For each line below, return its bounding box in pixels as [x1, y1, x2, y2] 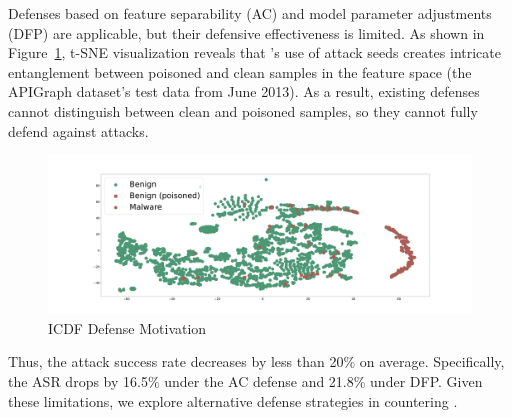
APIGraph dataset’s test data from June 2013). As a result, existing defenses [8, 81, 480, 102]
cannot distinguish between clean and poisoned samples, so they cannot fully [8, 100, 478, 121]
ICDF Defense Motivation [48, 317, 207, 338]
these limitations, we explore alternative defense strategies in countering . [8, 390, 458, 411]
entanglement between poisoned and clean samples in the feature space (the [8, 61, 472, 82]
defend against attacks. [8, 120, 149, 141]
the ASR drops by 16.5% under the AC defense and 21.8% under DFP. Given [8, 370, 483, 391]
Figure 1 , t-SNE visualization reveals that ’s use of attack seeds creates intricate [8, 42, 501, 63]
